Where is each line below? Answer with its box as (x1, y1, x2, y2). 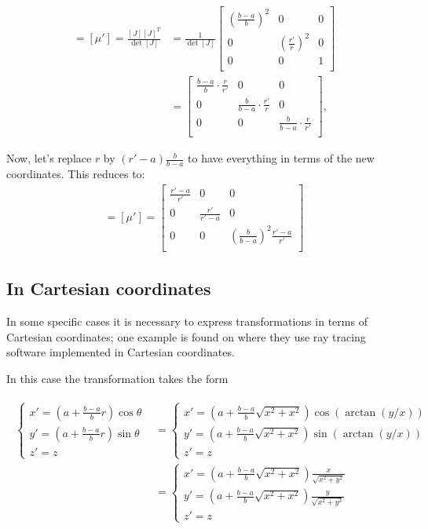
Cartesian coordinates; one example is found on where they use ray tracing (6, 328, 366, 345)
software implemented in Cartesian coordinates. (6, 344, 235, 360)
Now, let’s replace (6, 150, 92, 166)
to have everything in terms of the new (188, 150, 375, 166)
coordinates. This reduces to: (6, 166, 145, 182)
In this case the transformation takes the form (6, 370, 229, 387)
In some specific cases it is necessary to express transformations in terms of (6, 313, 368, 330)
